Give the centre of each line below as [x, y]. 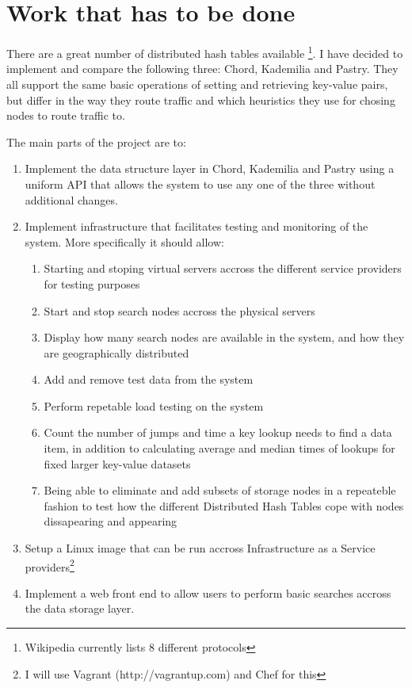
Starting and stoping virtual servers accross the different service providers [223, 268]
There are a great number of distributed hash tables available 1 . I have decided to [205, 52]
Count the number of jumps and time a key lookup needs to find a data [218, 432]
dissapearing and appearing [111, 521]
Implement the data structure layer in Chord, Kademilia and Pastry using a [210, 168]
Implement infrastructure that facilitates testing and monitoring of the [196, 226]
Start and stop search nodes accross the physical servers [179, 310]
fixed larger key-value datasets [117, 463]
